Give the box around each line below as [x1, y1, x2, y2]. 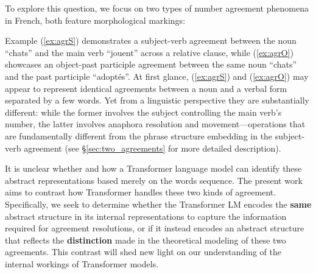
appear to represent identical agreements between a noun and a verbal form [5, 82, 287, 94]
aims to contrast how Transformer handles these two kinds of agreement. [5, 186, 276, 198]
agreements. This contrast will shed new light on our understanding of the [5, 245, 281, 258]
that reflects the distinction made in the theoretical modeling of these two [5, 233, 286, 246]
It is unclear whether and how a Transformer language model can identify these [5, 162, 302, 175]
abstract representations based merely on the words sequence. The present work [5, 174, 303, 186]
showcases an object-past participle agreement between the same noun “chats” [5, 58, 297, 71]
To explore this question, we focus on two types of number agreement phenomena [5, 2, 309, 14]
